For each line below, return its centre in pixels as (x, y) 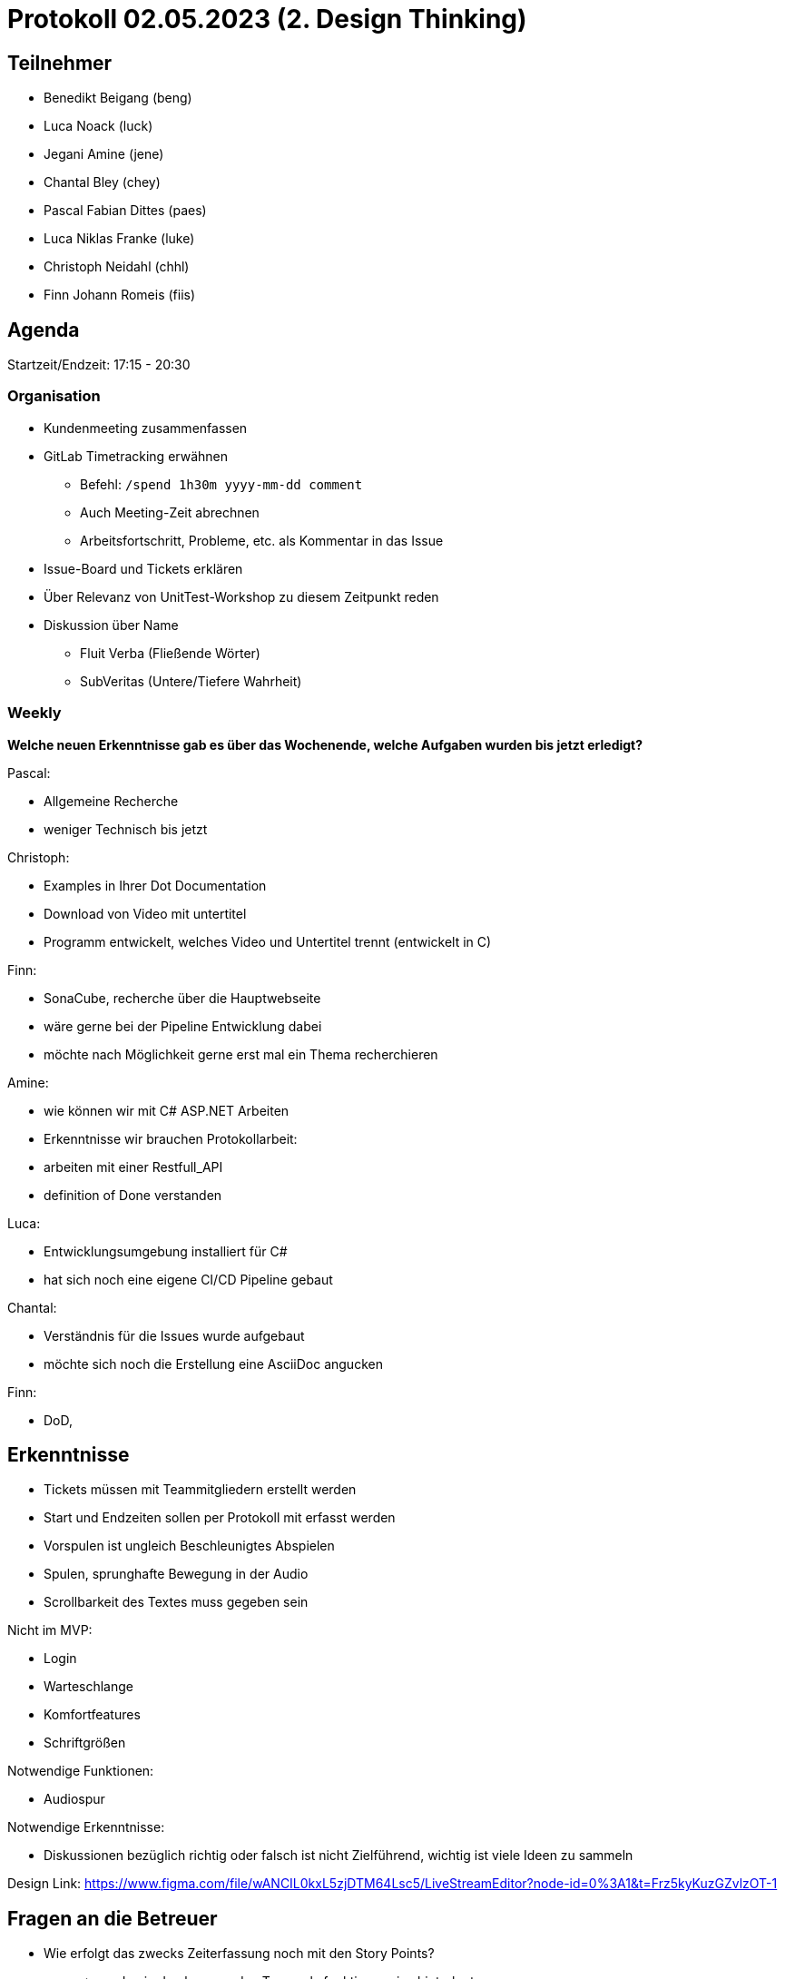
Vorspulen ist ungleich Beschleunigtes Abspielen (189, 1546)
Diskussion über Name (111, 625)
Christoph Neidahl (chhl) (117, 267)
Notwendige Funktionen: (81, 1771)
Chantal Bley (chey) (102, 182)
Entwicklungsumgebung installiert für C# (166, 1251)
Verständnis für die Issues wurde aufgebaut (174, 1335)
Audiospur (74, 1799)
